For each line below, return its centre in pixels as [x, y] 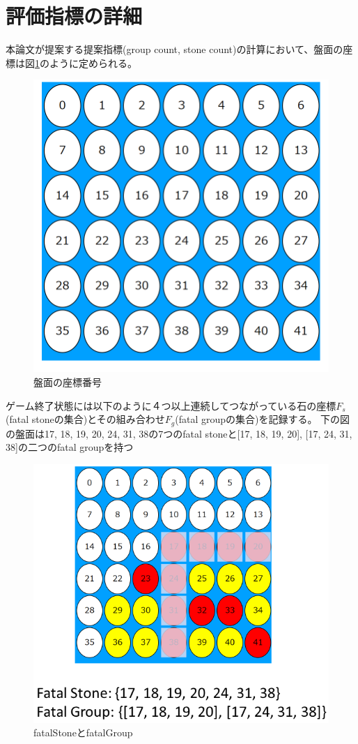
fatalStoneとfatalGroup [83, 732]
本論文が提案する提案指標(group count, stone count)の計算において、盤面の [174, 49]
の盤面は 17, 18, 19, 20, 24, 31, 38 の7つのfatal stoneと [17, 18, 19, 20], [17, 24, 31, [179, 433]
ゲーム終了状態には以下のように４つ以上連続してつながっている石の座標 [171, 405]
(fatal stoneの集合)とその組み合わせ [85, 419]
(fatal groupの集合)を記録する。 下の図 [263, 419]
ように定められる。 [93, 62]
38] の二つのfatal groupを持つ [70, 447]
